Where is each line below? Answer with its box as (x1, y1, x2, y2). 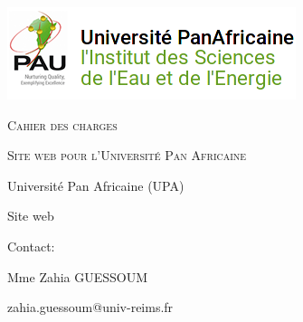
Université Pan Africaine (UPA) (7, 175, 185, 194)
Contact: (7, 236, 55, 255)
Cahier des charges (7, 115, 118, 134)
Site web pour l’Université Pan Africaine (7, 146, 247, 165)
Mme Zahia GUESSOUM (7, 267, 148, 286)
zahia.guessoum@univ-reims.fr (7, 298, 174, 317)
